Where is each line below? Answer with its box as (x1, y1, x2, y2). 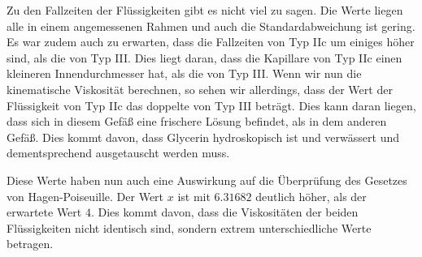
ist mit (177, 187, 211, 204)
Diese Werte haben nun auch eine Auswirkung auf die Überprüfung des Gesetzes (7, 171, 407, 188)
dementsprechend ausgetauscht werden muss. (7, 144, 230, 161)
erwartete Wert (7, 203, 82, 221)
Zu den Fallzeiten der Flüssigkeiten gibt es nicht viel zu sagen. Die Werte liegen (7, 2, 403, 18)
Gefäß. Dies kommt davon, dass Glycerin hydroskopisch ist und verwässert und (7, 128, 399, 145)
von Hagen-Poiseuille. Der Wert (7, 187, 164, 204)
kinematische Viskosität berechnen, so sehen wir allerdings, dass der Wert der (7, 80, 393, 97)
